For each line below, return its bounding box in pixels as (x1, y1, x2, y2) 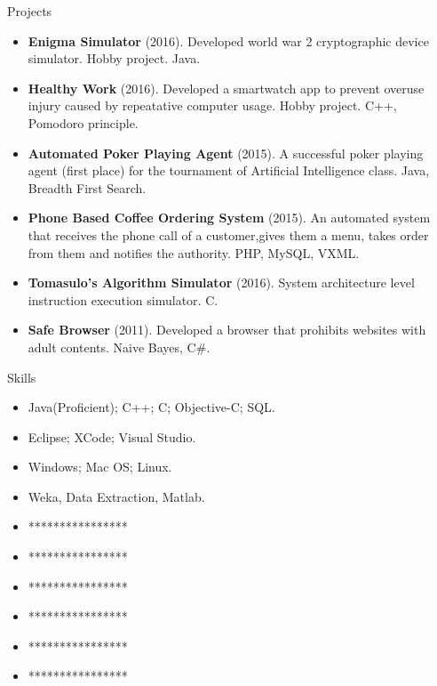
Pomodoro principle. (28, 113, 139, 132)
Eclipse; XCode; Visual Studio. (28, 427, 196, 446)
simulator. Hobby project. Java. (28, 49, 201, 68)
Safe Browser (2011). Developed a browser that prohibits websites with (28, 320, 426, 339)
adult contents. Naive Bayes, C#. (28, 337, 211, 356)
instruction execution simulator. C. (28, 290, 218, 309)
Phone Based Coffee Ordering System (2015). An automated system (28, 208, 431, 227)
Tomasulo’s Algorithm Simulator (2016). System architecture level (28, 273, 415, 292)
